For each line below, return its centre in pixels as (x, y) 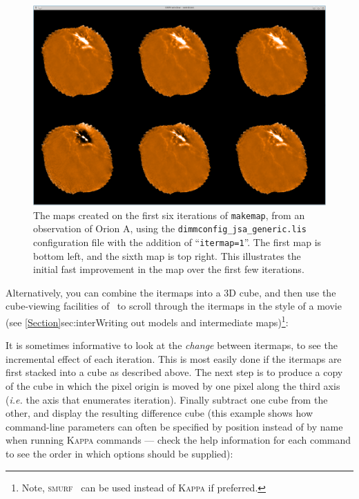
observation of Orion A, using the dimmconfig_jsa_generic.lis (170, 228)
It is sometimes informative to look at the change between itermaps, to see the (172, 345)
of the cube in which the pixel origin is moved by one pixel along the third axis (173, 385)
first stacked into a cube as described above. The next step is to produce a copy (174, 372)
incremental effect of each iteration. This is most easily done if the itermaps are (174, 358)
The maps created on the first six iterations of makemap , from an (169, 215)
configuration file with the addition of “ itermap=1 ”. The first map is (177, 242)
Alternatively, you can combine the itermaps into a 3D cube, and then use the (171, 292)
